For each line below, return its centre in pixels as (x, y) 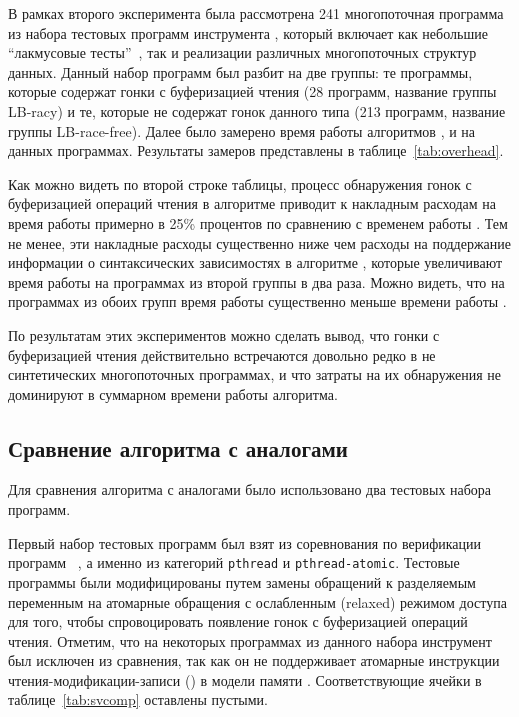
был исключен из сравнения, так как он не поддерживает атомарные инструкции (254, 660)
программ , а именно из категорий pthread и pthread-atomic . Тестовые (234, 562)
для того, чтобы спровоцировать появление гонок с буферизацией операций (238, 621)
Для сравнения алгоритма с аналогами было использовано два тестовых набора (250, 489)
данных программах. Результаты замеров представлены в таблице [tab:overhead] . (256, 150)
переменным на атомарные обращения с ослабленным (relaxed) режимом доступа (257, 601)
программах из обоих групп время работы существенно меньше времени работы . (257, 301)
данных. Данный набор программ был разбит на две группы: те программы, (240, 71)
